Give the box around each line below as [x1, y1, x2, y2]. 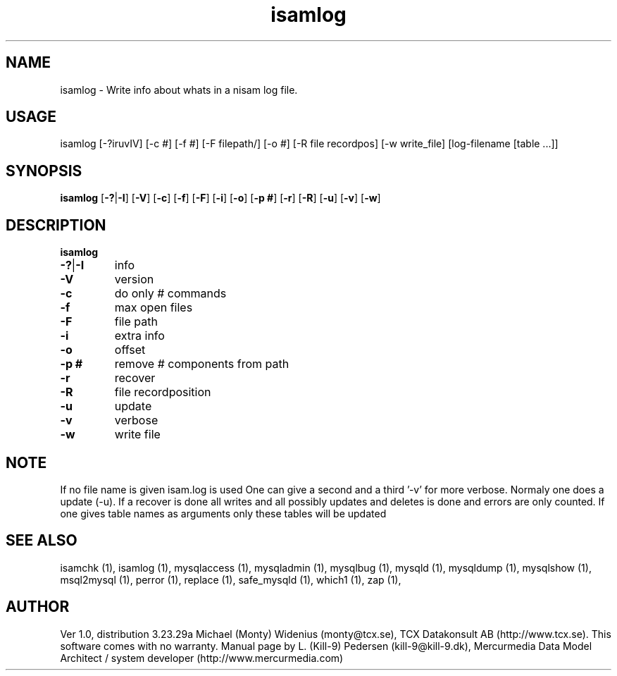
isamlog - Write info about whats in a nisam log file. [60, 83, 298, 96]
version [114, 272, 154, 287]
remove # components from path [114, 357, 289, 371]
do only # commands [114, 286, 227, 301]
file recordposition [114, 385, 211, 400]
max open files [114, 300, 193, 315]
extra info [114, 328, 165, 343]
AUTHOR [6, 598, 70, 616]
